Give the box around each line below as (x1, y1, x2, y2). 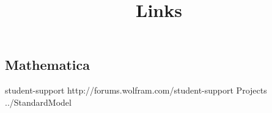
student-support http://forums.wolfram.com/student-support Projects (5, 84, 267, 97)
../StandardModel (5, 95, 72, 108)
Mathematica (5, 55, 90, 74)
